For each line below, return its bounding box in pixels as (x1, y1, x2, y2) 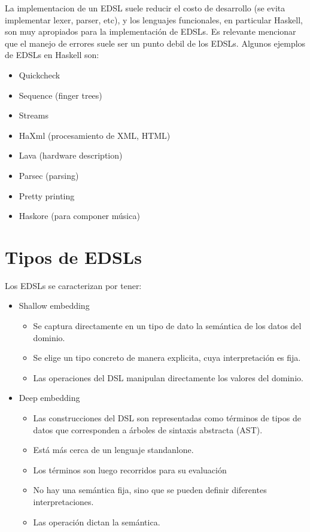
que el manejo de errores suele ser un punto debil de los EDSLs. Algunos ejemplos (5, 37, 306, 49)
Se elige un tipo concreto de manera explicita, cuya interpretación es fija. (33, 351, 301, 364)
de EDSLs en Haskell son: (5, 48, 99, 61)
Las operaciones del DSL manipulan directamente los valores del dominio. (33, 371, 303, 384)
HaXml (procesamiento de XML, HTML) (19, 129, 171, 141)
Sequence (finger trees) (19, 89, 102, 101)
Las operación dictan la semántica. (33, 515, 160, 528)
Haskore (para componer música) (19, 209, 140, 222)
